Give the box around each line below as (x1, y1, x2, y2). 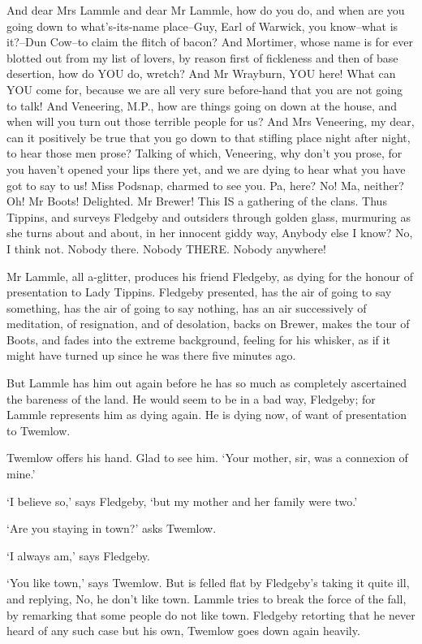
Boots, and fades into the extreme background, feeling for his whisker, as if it (6, 331, 390, 348)
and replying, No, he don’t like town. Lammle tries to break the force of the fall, (6, 590, 407, 607)
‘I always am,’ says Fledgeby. (6, 547, 150, 564)
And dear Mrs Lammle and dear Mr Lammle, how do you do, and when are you (6, 2, 405, 18)
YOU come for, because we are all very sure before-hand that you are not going (6, 80, 403, 97)
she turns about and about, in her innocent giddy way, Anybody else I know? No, (6, 224, 413, 241)
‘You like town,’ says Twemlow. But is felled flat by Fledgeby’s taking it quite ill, (6, 574, 410, 591)
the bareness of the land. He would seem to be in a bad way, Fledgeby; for (6, 390, 376, 407)
